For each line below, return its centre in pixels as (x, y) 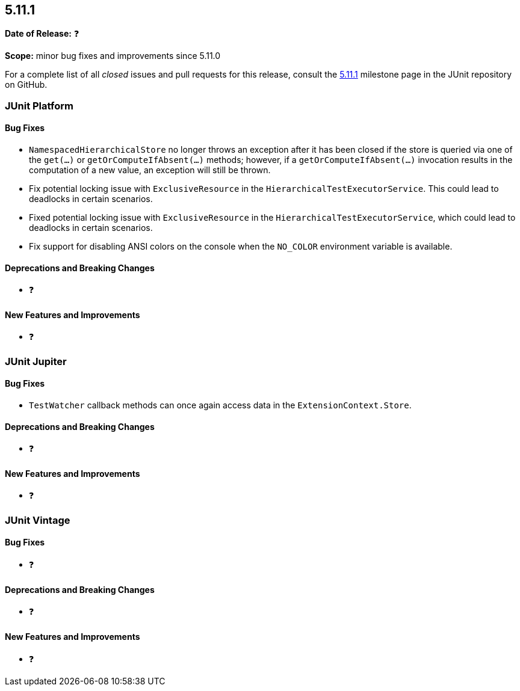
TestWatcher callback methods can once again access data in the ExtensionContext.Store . (220, 405)
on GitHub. (26, 85)
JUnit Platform (39, 106)
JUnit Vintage (38, 520)
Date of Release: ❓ (42, 34)
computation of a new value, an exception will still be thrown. (150, 170)
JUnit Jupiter (36, 361)
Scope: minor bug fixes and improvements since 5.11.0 (113, 56)
